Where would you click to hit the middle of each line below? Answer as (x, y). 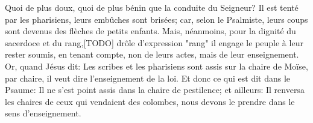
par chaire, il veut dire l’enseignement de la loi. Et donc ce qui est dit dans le (148, 78)
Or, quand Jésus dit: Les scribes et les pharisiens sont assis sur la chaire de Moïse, (156, 66)
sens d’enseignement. (43, 113)
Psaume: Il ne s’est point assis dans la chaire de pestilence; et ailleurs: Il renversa (155, 90)
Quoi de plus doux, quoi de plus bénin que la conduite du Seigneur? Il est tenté (152, 7)
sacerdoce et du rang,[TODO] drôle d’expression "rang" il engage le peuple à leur (154, 42)
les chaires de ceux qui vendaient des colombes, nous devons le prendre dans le (150, 101)
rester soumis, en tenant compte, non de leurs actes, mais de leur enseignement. (152, 54)
